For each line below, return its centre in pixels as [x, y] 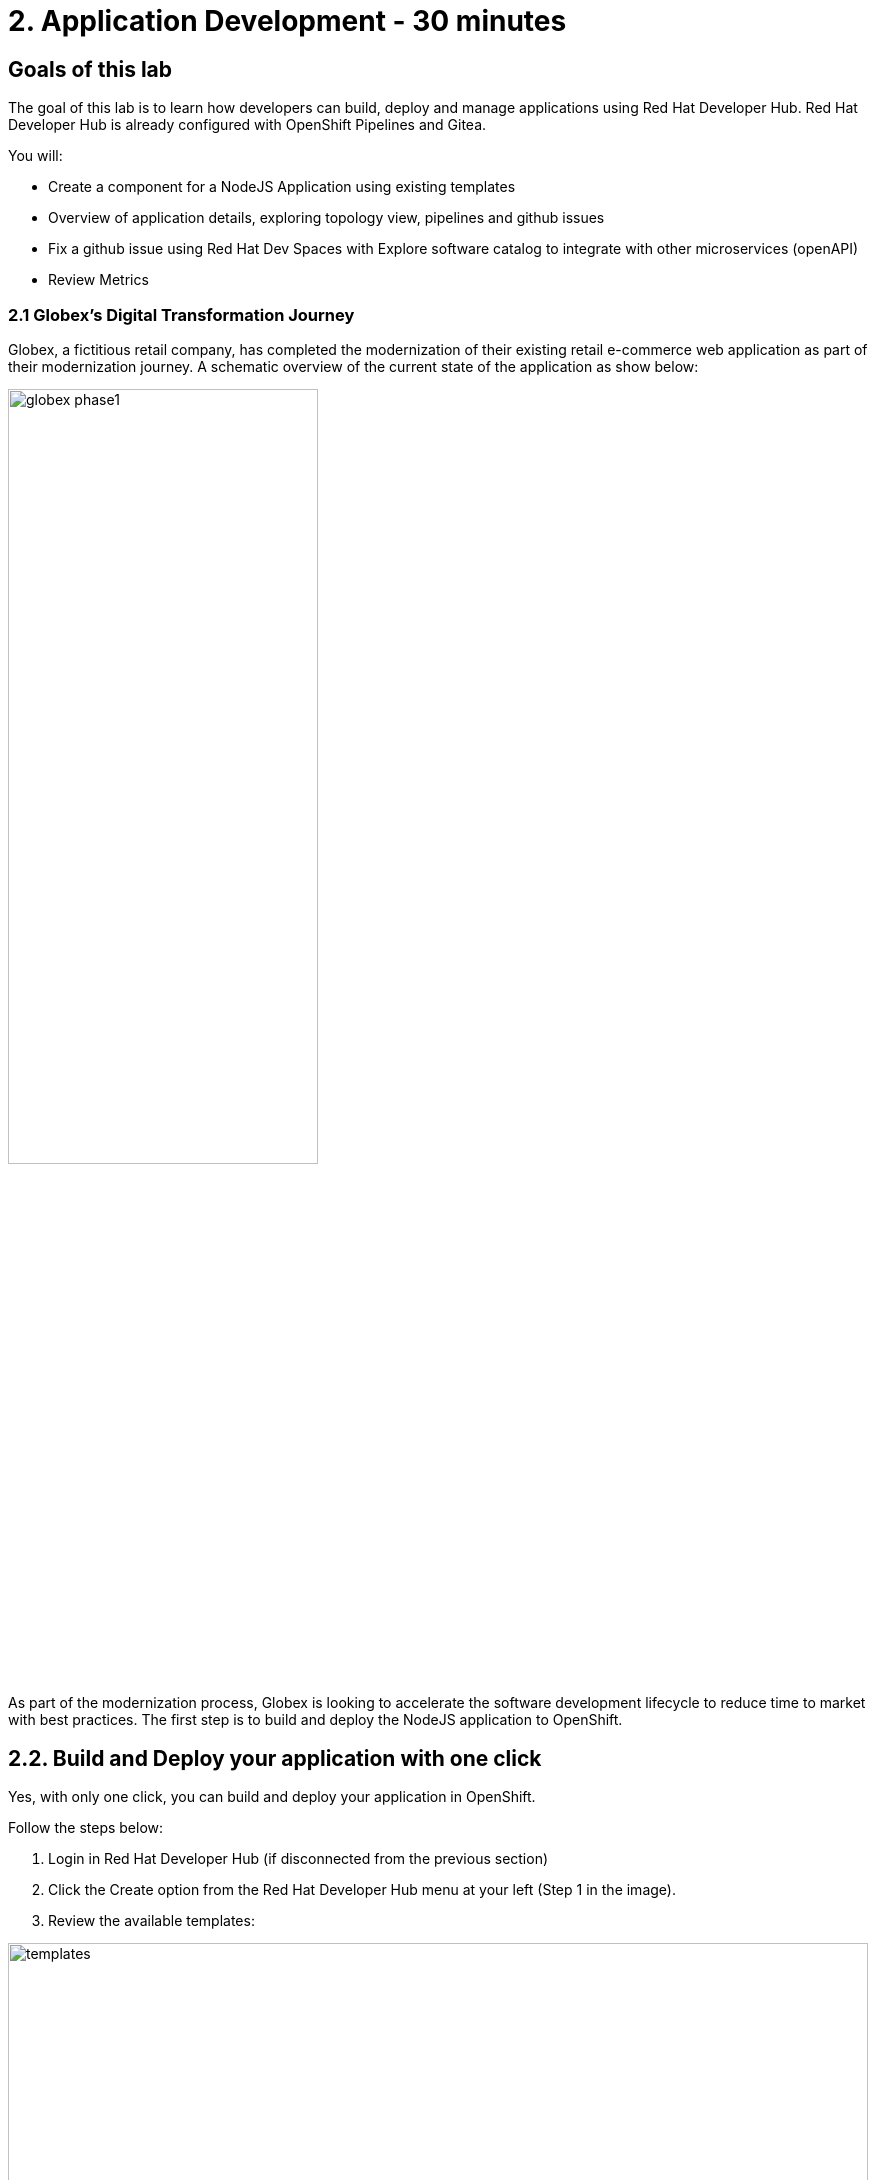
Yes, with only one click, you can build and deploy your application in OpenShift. [272, 1796]
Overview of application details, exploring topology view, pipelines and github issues [326, 218]
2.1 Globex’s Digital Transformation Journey [181, 314]
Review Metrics [98, 280]
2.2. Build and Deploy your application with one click [275, 1758]
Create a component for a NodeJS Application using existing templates [282, 187]
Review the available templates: [151, 1920]
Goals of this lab [90, 69]
